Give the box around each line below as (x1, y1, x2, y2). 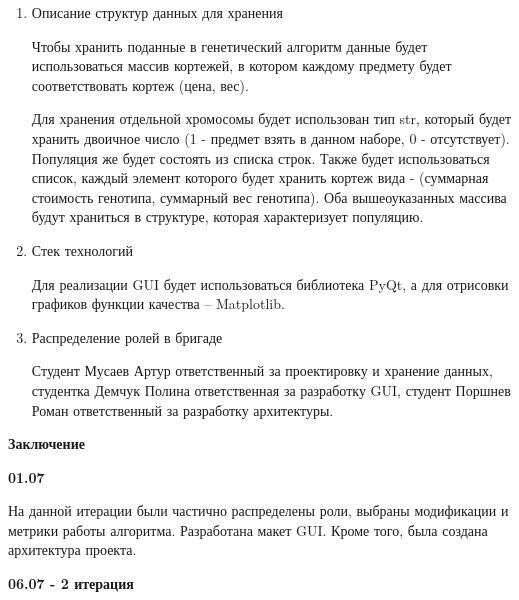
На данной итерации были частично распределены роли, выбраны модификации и (8, 500, 509, 521)
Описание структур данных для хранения (31, 2, 283, 22)
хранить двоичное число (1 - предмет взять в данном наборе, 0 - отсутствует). (31, 127, 510, 148)
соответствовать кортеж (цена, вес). (31, 74, 249, 95)
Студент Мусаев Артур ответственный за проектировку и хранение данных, (31, 360, 493, 381)
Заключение (8, 433, 85, 454)
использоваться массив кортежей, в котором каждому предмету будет (31, 55, 452, 76)
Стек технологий (31, 239, 133, 260)
